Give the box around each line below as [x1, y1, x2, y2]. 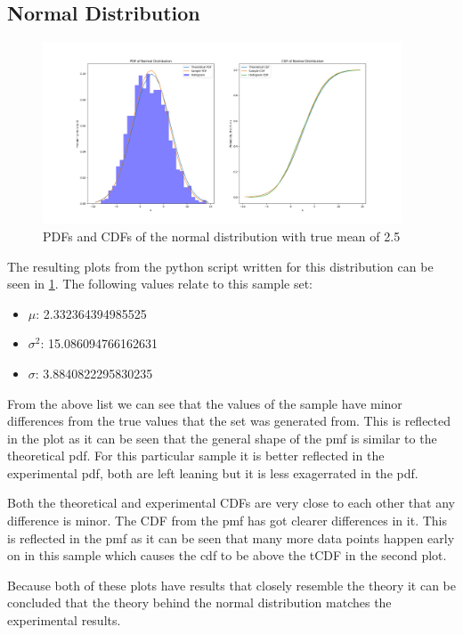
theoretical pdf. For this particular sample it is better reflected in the [7, 446, 385, 465]
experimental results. [7, 611, 121, 630]
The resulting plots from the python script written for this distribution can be [7, 256, 434, 275]
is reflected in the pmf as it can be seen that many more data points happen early [7, 528, 455, 547]
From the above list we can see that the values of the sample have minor [7, 394, 402, 412]
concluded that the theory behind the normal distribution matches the [7, 593, 392, 612]
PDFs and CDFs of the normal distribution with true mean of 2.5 [43, 226, 401, 245]
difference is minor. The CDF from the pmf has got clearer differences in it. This [7, 511, 447, 530]
